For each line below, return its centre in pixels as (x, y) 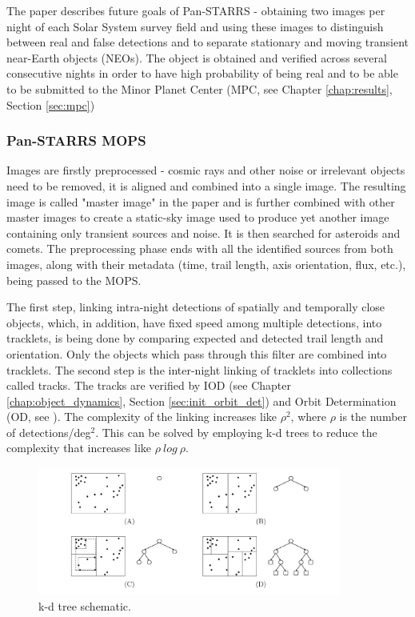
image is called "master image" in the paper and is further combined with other (201, 201)
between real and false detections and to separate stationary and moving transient (207, 42)
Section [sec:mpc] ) (51, 104)
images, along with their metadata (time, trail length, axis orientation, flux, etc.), (206, 264)
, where (308, 417)
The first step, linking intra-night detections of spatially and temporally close (196, 307)
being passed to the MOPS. (74, 280)
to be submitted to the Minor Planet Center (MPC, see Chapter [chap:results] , (200, 88)
